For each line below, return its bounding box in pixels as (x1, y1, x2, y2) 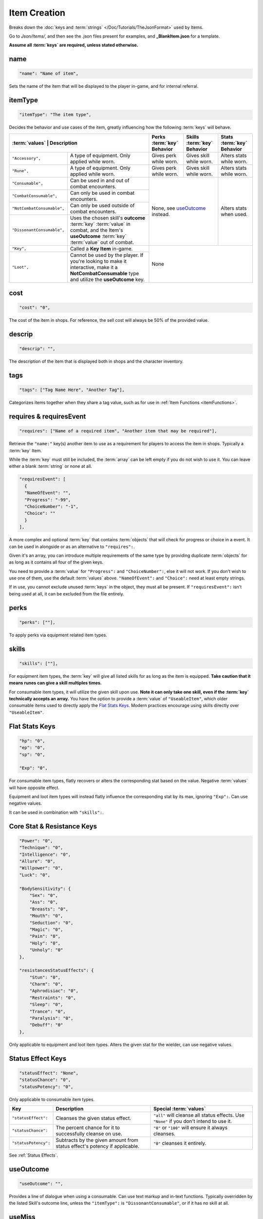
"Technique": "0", (19, 845, 63, 850)
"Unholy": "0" (29, 947, 63, 953)
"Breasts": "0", (29, 906, 68, 912)
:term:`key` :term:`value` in (70, 220, 131, 227)
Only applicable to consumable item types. (9, 1096, 95, 1102)
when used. (221, 211, 248, 218)
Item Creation (9, 7, 66, 18)
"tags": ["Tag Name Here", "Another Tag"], (19, 387, 125, 393)
